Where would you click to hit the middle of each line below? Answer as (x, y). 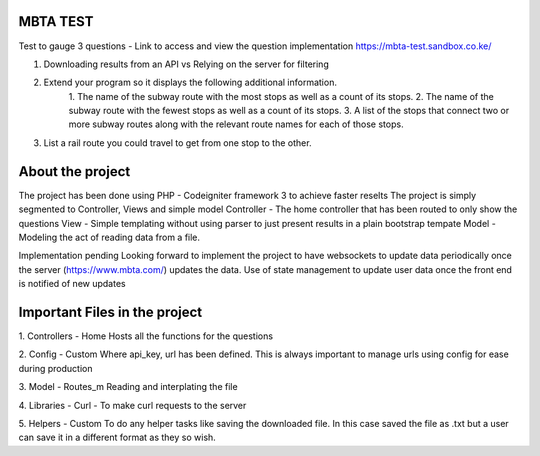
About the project (74, 171)
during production (55, 368)
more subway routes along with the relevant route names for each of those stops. (236, 124)
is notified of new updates (72, 284)
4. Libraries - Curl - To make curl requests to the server (132, 405)
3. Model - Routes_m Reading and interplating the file (128, 387)
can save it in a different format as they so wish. (117, 437)
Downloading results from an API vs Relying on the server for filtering (186, 64)
